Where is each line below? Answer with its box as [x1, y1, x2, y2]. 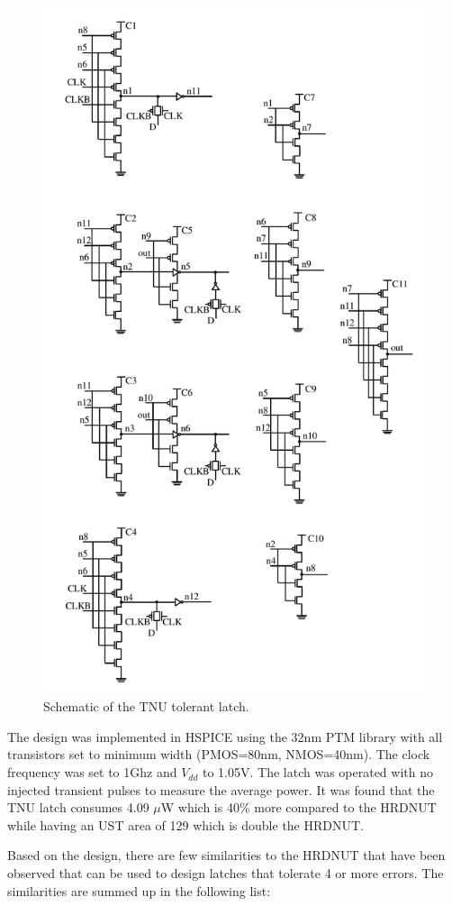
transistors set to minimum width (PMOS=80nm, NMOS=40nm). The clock [7, 745, 430, 764]
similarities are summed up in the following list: [7, 881, 271, 900]
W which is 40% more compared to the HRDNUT [160, 798, 437, 817]
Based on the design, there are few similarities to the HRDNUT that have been [7, 846, 446, 865]
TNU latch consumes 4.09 [7, 798, 149, 817]
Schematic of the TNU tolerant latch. [43, 697, 249, 716]
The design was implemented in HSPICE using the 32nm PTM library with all [7, 727, 443, 746]
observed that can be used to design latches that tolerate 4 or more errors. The [7, 864, 444, 883]
